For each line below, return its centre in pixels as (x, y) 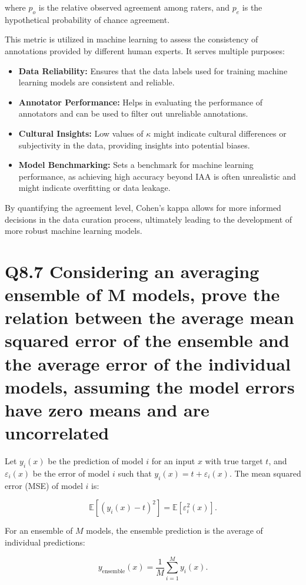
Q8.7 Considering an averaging (132, 271)
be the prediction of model (96, 461)
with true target (234, 461)
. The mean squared (265, 473)
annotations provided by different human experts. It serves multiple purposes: (145, 50)
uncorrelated (57, 433)
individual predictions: (45, 542)
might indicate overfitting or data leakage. (94, 188)
